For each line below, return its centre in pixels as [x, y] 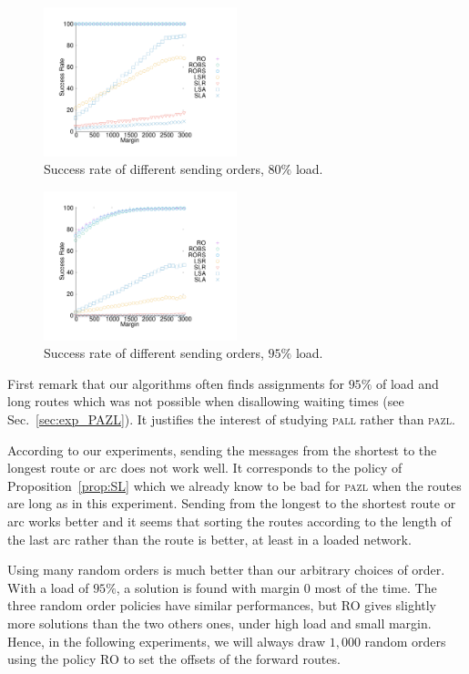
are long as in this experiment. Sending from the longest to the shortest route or [232, 503]
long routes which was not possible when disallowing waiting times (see [206, 401]
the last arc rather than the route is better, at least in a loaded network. [209, 539]
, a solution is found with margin [208, 587]
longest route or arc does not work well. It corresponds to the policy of [205, 468]
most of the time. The [376, 587]
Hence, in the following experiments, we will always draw [167, 641]
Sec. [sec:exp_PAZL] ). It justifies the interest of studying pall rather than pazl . [231, 419]
